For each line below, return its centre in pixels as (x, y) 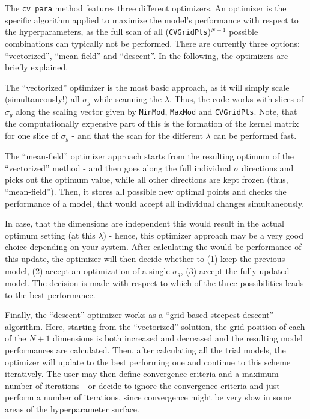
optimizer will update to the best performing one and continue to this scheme (148, 362)
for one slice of (32, 135)
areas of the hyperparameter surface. (72, 408)
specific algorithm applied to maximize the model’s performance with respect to (152, 20)
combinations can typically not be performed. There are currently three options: (152, 43)
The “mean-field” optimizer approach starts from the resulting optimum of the (150, 156)
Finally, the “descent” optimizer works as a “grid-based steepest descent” (139, 315)
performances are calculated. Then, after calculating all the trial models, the (145, 350)
